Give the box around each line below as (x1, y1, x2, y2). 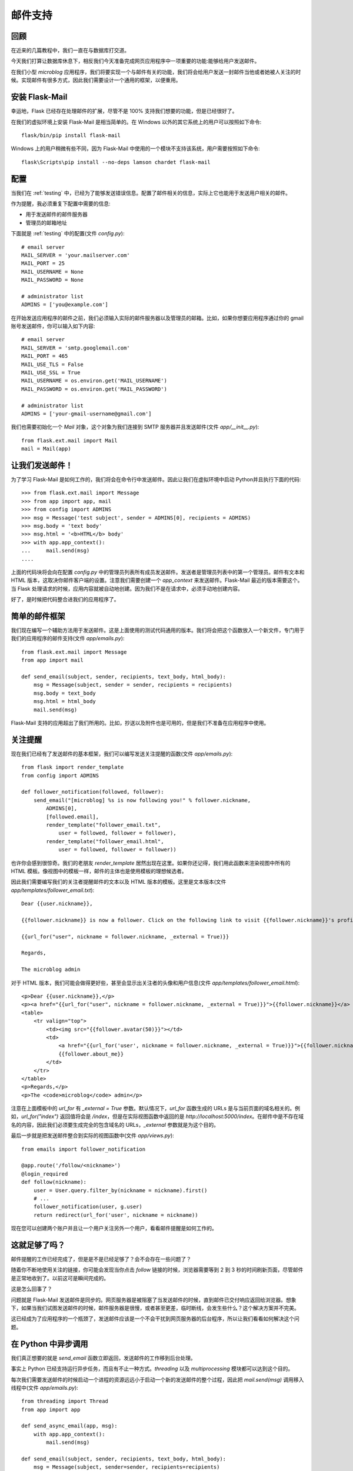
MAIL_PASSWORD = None (21, 277, 84, 284)
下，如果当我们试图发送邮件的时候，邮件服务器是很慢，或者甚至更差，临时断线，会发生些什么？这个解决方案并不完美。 (11, 1304, 299, 1312)
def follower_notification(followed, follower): (21, 788, 164, 796)
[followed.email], (46, 813, 99, 820)
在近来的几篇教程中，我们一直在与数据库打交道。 (11, 47, 129, 54)
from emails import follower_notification (21, 1146, 146, 1153)
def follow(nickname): (21, 1179, 87, 1186)
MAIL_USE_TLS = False (21, 361, 84, 368)
